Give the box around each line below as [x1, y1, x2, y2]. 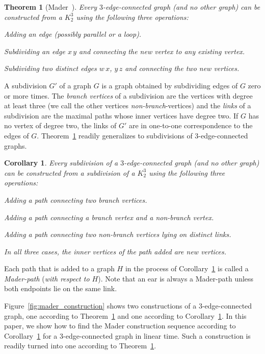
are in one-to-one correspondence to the [128, 120, 253, 131]
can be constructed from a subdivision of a [4, 167, 135, 178]
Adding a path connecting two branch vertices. [4, 194, 147, 205]
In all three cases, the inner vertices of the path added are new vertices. [4, 246, 227, 256]
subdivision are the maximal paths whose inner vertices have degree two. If [4, 110, 238, 121]
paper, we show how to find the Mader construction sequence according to [4, 320, 236, 331]
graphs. [4, 140, 27, 151]
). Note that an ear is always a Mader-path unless [98, 273, 254, 284]
